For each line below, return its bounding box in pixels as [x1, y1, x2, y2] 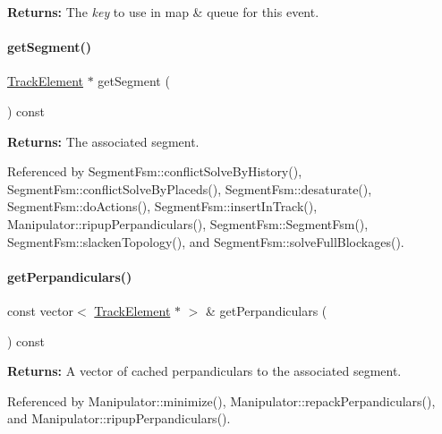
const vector [7, 301, 73, 319]
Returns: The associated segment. [7, 132, 200, 150]
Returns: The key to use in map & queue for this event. [7, 3, 319, 21]
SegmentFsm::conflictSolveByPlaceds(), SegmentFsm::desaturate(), [7, 179, 372, 198]
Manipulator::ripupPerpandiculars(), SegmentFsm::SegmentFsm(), [7, 214, 369, 233]
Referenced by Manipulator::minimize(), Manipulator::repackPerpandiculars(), [7, 391, 436, 410]
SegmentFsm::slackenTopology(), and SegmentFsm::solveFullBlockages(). [7, 232, 404, 251]
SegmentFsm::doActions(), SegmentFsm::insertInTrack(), [7, 197, 318, 216]
